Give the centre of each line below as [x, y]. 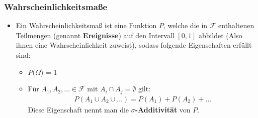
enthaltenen [236, 25]
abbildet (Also [220, 35]
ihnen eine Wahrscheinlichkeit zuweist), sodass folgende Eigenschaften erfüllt [134, 45]
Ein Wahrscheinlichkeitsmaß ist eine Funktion [86, 25]
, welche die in [185, 25]
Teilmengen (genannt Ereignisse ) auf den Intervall [95, 35]
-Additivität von [163, 109]
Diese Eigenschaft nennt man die [78, 109]
